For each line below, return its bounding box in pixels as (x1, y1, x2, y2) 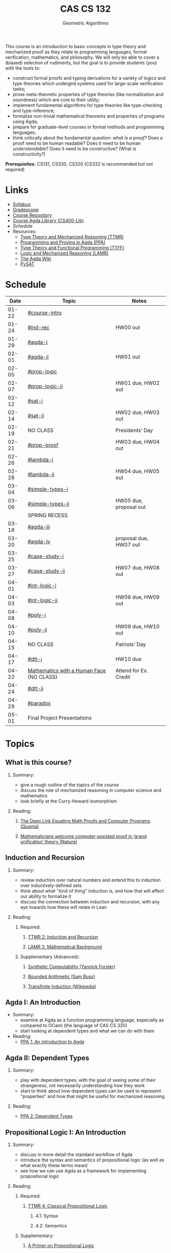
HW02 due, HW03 (115, 408, 160, 416)
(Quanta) (20, 823, 39, 829)
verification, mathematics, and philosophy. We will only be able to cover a (5, 54, 159, 60)
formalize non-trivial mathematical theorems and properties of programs (12, 113, 165, 119)
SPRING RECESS (27, 512, 68, 519)
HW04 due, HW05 (115, 467, 160, 474)
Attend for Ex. (115, 667, 149, 674)
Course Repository (12, 212, 52, 218)
